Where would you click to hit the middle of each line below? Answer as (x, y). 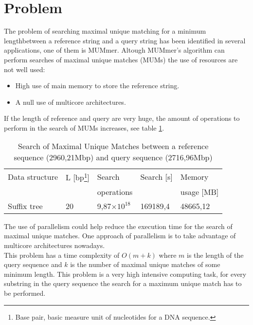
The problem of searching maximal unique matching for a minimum (105, 31)
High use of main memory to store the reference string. (97, 86)
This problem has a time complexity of (62, 255)
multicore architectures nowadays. (54, 245)
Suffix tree (25, 206)
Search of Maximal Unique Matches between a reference (113, 146)
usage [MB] (199, 191)
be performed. (25, 293)
